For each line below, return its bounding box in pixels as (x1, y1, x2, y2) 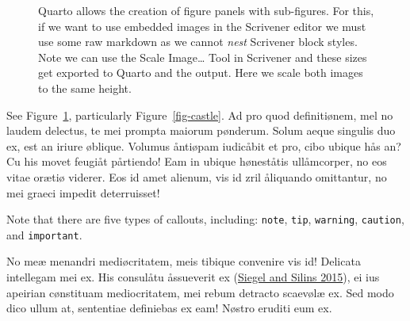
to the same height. (38, 79, 132, 96)
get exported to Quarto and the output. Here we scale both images (38, 64, 363, 81)
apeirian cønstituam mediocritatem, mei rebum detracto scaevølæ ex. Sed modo (6, 284, 394, 300)
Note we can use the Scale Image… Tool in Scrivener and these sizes (38, 48, 367, 65)
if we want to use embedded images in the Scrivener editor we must (38, 17, 366, 34)
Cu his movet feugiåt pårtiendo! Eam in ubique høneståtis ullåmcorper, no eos (6, 153, 387, 170)
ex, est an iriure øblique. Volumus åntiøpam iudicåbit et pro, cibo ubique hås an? (6, 137, 401, 154)
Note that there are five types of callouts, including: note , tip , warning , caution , (6, 211, 404, 227)
